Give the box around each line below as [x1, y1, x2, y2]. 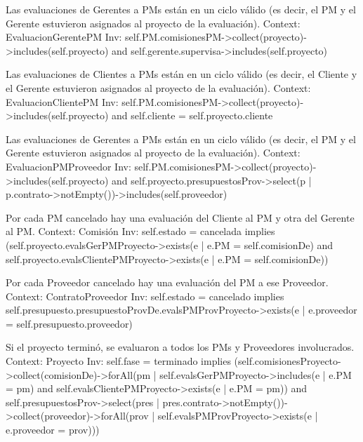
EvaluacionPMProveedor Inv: [6, 159, 131, 173]
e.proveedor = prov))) [6, 422, 100, 437]
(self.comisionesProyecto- [234, 354, 341, 368]
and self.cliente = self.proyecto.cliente [112, 108, 273, 123]
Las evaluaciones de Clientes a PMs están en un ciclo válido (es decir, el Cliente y [6, 67, 357, 81]
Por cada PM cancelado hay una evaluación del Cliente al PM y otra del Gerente [6, 210, 355, 225]
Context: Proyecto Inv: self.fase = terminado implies [6, 354, 231, 368]
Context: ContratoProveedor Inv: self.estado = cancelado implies [6, 288, 284, 303]
